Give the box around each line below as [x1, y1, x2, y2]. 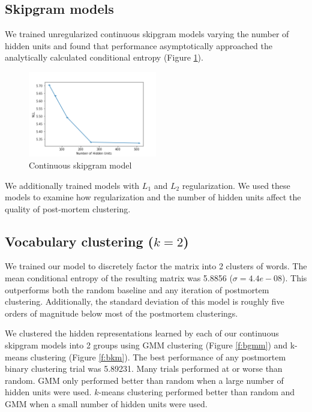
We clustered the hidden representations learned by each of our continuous [5, 327, 279, 339]
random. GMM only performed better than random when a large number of [5, 374, 284, 386]
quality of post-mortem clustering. [5, 202, 131, 215]
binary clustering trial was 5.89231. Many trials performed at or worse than [5, 362, 283, 375]
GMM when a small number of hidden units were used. [5, 398, 208, 410]
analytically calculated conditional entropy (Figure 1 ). [5, 51, 203, 64]
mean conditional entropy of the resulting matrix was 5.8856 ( [5, 272, 233, 284]
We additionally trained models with [5, 179, 140, 191]
